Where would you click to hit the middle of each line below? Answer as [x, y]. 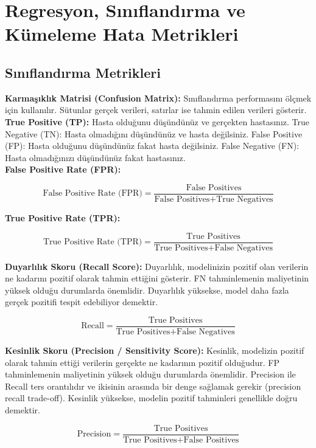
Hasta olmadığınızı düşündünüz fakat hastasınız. [95, 157]
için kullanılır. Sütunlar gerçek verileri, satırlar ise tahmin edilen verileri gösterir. [156, 110]
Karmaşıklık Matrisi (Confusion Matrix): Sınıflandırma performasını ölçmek [158, 98]
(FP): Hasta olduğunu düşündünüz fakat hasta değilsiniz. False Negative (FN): [152, 146]
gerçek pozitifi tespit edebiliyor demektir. [82, 302]
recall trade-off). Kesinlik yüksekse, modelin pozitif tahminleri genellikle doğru [151, 398]
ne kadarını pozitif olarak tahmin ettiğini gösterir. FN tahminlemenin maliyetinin [157, 278]
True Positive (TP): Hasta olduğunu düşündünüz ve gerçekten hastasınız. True [157, 121]
